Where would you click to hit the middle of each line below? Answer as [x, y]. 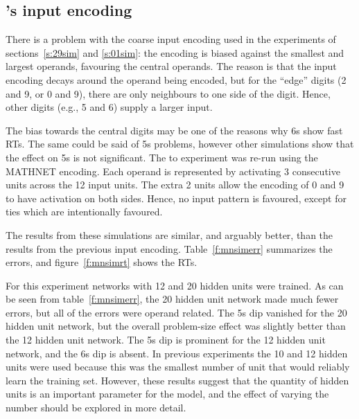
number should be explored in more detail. [96, 408]
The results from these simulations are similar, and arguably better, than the [169, 234]
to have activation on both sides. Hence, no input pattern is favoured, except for [176, 198]
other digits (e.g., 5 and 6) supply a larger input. [109, 107]
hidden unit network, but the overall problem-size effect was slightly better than [176, 326]
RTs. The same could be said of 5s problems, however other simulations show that [180, 144]
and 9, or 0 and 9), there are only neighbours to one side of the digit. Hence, [168, 93]
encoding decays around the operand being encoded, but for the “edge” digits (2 [176, 79]
